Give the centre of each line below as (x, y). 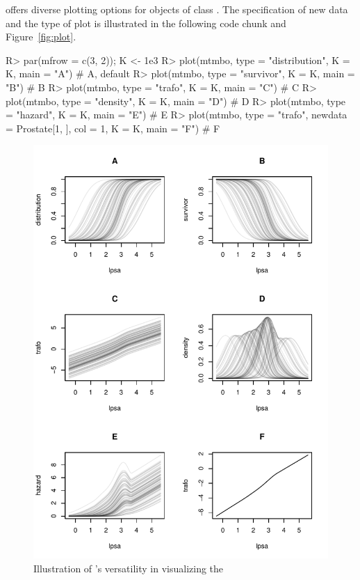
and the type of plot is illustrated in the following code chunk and (146, 23)
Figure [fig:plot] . (41, 37)
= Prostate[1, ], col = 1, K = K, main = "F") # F (113, 128)
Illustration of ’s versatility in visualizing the (129, 568)
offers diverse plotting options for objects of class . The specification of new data (177, 9)
